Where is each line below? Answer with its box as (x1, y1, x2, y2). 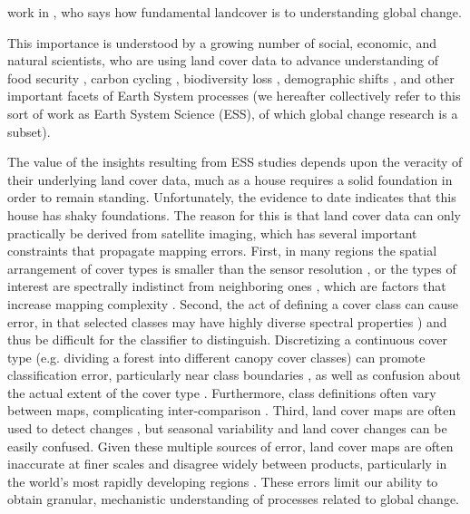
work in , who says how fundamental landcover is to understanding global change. (7, 3, 462, 21)
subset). (7, 121, 51, 141)
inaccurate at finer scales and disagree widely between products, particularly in (7, 454, 447, 473)
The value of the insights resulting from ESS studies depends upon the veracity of (7, 152, 463, 171)
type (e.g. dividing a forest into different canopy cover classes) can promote (7, 347, 426, 366)
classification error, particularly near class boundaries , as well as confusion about (7, 365, 461, 384)
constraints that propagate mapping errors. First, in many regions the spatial (7, 241, 437, 260)
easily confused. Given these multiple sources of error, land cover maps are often (7, 436, 454, 455)
